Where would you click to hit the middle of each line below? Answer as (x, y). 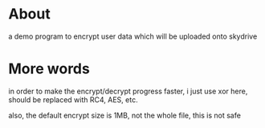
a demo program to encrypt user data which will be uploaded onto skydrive (133, 36)
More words (49, 69)
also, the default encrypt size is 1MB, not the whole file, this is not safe (124, 115)
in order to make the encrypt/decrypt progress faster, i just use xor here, (128, 91)
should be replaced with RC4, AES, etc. (73, 99)
